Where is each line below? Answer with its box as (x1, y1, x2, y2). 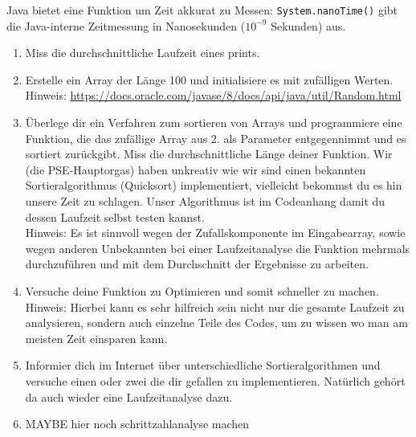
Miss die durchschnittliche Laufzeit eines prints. (25, 44, 260, 61)
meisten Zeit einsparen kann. (25, 329, 168, 346)
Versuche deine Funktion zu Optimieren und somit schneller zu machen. (25, 282, 379, 299)
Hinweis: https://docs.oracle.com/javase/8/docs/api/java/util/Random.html (25, 87, 402, 104)
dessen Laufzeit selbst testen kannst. (25, 208, 205, 225)
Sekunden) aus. (271, 17, 346, 34)
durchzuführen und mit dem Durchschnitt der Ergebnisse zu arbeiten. (25, 255, 369, 272)
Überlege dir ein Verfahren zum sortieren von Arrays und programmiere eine (25, 114, 402, 131)
